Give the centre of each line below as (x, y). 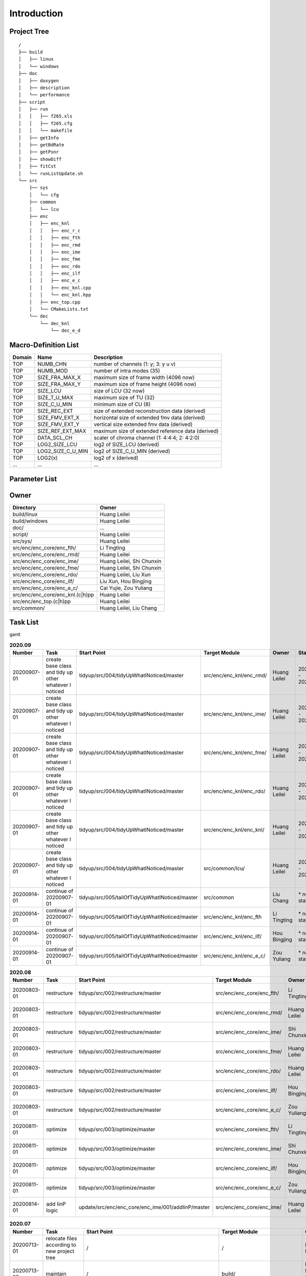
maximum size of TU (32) (124, 398)
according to (61, 1244)
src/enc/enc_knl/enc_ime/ (235, 714)
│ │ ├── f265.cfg (45, 123)
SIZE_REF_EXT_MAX (62, 431)
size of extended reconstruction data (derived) (150, 411)
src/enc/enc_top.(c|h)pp (42, 601)
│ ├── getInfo (39, 138)
